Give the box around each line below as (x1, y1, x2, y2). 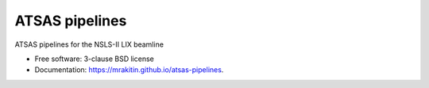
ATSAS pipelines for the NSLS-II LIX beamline (14, 40, 164, 49)
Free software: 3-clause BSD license (34, 54, 154, 63)
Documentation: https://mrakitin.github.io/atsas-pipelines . (34, 65, 224, 75)
